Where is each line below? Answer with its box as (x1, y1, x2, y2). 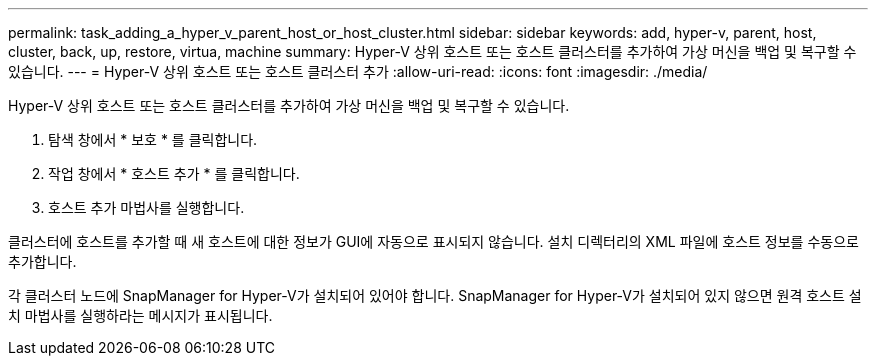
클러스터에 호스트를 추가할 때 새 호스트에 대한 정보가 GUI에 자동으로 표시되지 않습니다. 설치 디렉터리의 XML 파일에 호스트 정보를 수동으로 (8, 233, 859, 250)
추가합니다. (8, 253, 77, 270)
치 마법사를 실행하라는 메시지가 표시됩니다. (8, 307, 273, 324)
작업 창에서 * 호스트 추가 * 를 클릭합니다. (48, 165, 300, 182)
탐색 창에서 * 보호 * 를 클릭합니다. (48, 131, 258, 148)
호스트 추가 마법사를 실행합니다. (48, 199, 245, 216)
